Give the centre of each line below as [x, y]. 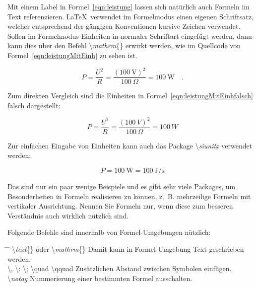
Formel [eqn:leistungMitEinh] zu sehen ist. [72, 55]
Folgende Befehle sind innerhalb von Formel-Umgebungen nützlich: [109, 232]
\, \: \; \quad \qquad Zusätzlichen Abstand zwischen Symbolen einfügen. [120, 268]
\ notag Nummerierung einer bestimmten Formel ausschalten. [100, 278]
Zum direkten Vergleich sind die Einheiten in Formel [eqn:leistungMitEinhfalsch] [130, 96]
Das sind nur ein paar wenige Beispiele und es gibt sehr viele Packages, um [122, 186]
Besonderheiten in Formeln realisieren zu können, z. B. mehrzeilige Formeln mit [129, 196]
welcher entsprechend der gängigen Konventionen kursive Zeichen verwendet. [124, 26]
